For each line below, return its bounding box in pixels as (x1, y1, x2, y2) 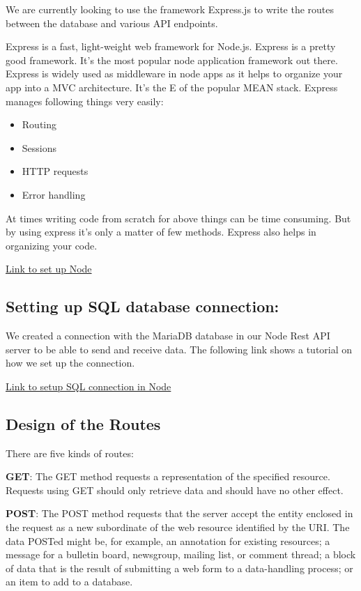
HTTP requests (22, 164, 89, 178)
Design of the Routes (6, 413, 161, 434)
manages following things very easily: (6, 93, 164, 108)
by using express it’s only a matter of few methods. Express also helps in (6, 224, 316, 239)
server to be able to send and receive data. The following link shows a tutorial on (6, 341, 353, 356)
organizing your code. (6, 238, 98, 252)
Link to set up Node (6, 261, 92, 276)
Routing (22, 117, 57, 132)
